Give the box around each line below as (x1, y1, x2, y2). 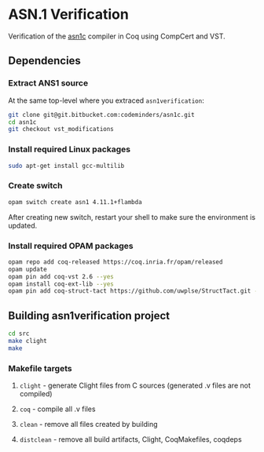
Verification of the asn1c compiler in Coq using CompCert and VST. (8, 31, 225, 41)
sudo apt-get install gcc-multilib (8, 162, 125, 169)
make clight (8, 337, 47, 344)
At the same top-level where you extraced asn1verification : (8, 96, 204, 105)
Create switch (8, 180, 63, 191)
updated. (8, 221, 38, 230)
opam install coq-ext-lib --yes (8, 280, 114, 288)
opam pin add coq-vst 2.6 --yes (8, 272, 114, 280)
